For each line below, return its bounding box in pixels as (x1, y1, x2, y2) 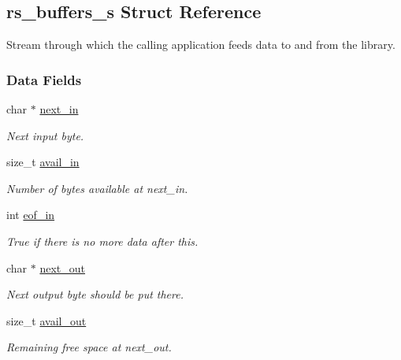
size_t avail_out (6, 312, 87, 328)
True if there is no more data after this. (6, 232, 199, 249)
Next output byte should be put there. (6, 286, 184, 302)
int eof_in (6, 206, 55, 223)
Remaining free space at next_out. (6, 339, 172, 355)
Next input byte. (6, 127, 84, 143)
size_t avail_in (6, 154, 80, 170)
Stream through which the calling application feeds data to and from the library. (6, 36, 395, 53)
